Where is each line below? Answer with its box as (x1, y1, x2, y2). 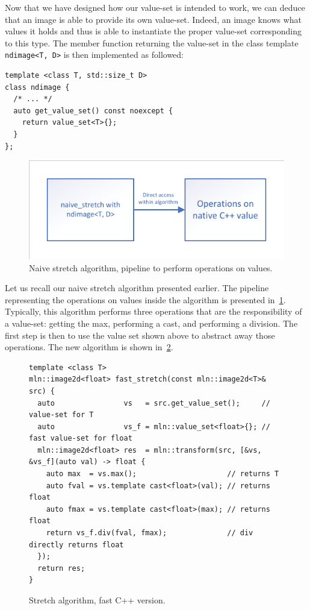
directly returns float (29, 540, 124, 549)
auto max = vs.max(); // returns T (46, 470, 279, 479)
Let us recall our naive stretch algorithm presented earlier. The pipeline (5, 281, 269, 294)
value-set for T (29, 410, 94, 420)
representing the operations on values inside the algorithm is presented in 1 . (5, 293, 286, 306)
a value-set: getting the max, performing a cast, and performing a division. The (5, 316, 298, 329)
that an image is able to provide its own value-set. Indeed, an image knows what (5, 13, 302, 25)
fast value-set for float (29, 434, 132, 443)
